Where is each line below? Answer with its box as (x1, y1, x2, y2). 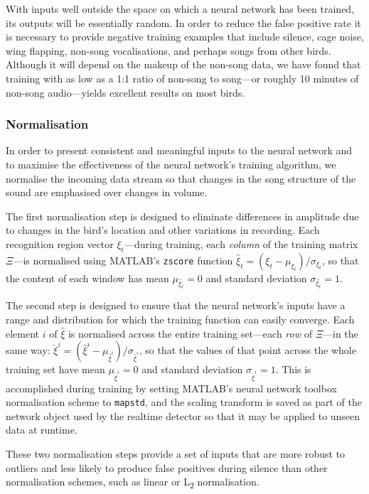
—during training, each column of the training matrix (124, 236, 358, 251)
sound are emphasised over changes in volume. (6, 185, 208, 200)
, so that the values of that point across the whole (139, 343, 356, 358)
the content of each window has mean (6, 270, 169, 285)
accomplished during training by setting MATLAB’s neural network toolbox (6, 380, 337, 395)
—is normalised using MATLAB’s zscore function (13, 252, 233, 267)
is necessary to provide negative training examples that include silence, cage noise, (6, 29, 364, 44)
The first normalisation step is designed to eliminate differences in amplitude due (6, 208, 359, 223)
